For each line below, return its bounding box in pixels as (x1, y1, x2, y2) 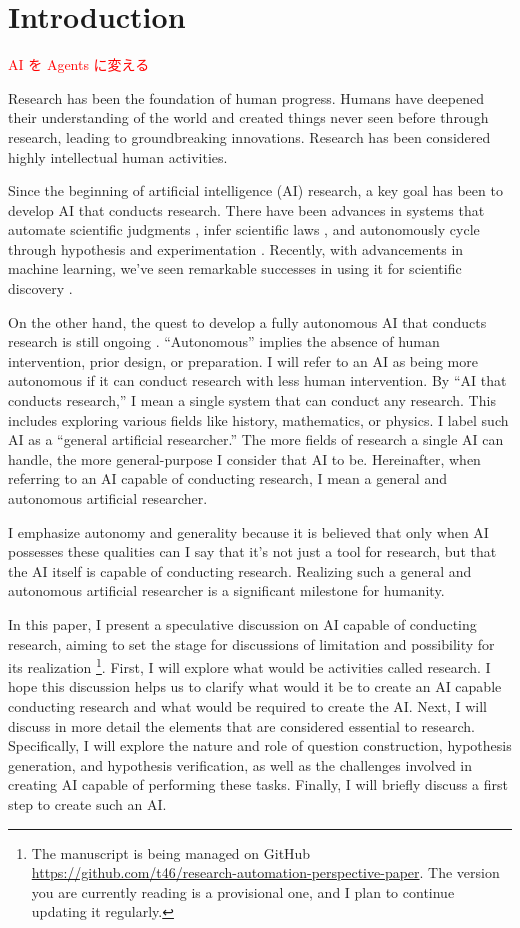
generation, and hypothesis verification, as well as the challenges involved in (8, 754, 473, 775)
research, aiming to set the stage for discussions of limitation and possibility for (8, 633, 495, 654)
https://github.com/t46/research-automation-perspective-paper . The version (31, 862, 500, 883)
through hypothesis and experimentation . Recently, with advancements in (8, 238, 464, 259)
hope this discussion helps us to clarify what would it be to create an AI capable (8, 676, 502, 697)
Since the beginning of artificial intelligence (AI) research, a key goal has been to (8, 180, 503, 201)
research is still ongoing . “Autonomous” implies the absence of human (8, 331, 440, 352)
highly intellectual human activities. (8, 146, 228, 167)
